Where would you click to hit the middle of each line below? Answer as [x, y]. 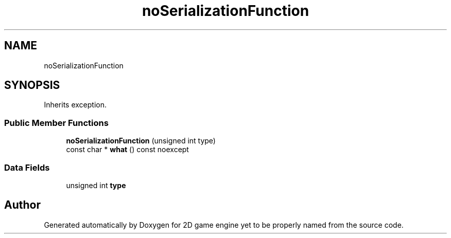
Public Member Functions [56, 123]
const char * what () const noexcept [127, 150]
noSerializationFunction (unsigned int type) [141, 141]
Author [22, 205]
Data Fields [27, 167]
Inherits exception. [75, 105]
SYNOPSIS [32, 85]
